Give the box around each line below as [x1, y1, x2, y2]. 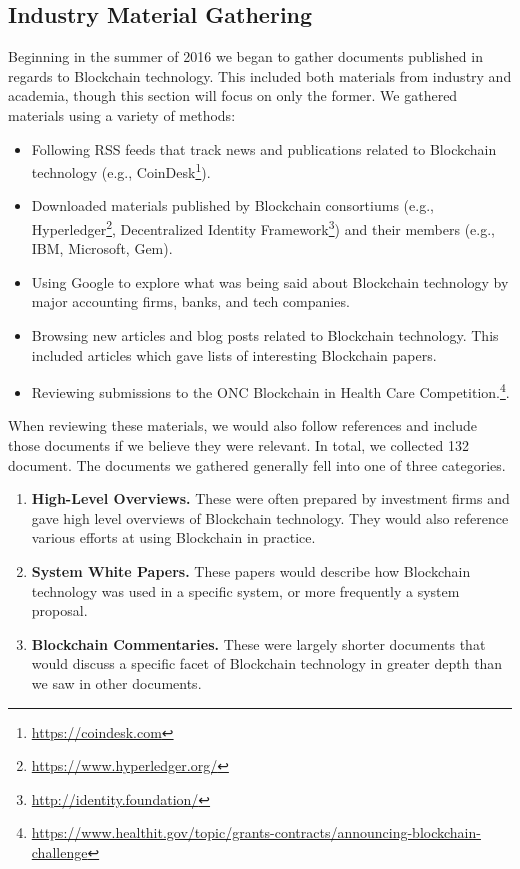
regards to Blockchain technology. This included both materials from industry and [8, 65, 512, 86]
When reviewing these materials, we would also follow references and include [8, 415, 478, 436]
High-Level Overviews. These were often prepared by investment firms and [31, 488, 510, 509]
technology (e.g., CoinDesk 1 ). [31, 159, 211, 182]
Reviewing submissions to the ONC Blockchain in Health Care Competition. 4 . [31, 379, 510, 402]
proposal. [31, 600, 88, 621]
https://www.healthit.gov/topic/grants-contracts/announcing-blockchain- [31, 822, 481, 843]
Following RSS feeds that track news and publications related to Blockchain [31, 138, 497, 159]
